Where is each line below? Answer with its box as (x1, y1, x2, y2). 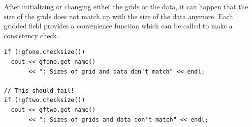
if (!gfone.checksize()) (4, 49, 85, 56)
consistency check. (4, 30, 59, 40)
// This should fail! (4, 87, 75, 94)
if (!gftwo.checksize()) (4, 97, 85, 104)
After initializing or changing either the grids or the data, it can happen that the (4, 1, 248, 11)
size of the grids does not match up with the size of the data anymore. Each (4, 11, 233, 21)
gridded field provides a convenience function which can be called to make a (4, 21, 233, 31)
